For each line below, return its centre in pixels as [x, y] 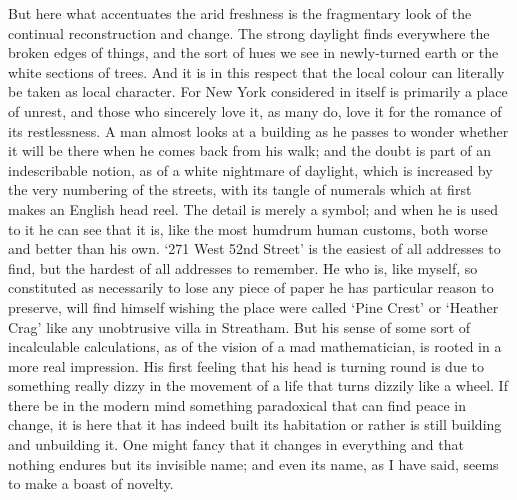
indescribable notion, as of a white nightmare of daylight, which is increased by [250, 169]
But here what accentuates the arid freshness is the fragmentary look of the [240, 13]
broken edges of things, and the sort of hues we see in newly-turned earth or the [253, 52]
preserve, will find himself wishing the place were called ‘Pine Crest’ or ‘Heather [253, 306]
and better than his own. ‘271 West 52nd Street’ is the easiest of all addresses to [254, 248]
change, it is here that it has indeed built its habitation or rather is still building [255, 424]
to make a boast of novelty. [91, 483]
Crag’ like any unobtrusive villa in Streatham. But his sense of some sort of [239, 326]
